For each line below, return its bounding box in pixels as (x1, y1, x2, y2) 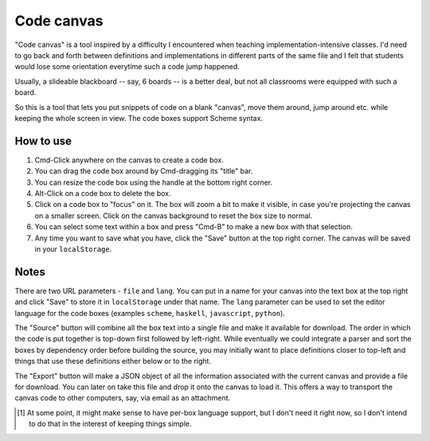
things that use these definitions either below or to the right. (14, 357, 211, 366)
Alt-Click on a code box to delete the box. (34, 188, 171, 198)
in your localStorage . (34, 244, 112, 254)
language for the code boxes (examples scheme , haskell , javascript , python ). (14, 308, 286, 318)
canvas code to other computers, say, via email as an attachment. (14, 393, 231, 403)
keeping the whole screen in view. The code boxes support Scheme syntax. (14, 113, 263, 123)
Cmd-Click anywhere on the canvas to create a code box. (34, 155, 225, 165)
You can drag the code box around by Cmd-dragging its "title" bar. (34, 166, 253, 176)
